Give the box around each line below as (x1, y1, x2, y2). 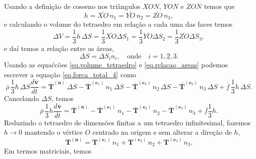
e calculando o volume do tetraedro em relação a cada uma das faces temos (4, 19, 233, 29)
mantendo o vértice (24, 127, 83, 137)
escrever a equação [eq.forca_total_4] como (4, 69, 136, 79)
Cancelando (4, 93, 39, 104)
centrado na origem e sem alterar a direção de (92, 127, 232, 137)
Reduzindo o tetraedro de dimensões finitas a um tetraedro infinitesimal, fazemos (4, 117, 251, 127)
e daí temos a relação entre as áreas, (4, 43, 114, 53)
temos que (204, 1, 235, 11)
